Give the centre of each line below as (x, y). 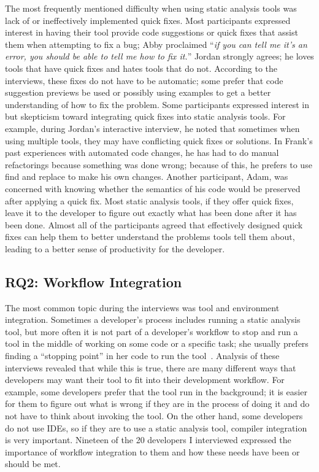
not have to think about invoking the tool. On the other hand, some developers (154, 416)
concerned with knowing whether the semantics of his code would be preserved (153, 188)
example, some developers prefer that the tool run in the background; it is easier (156, 391)
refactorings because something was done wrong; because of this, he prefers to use (159, 164)
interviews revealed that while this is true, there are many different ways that (151, 367)
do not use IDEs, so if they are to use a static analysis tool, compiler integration (156, 428)
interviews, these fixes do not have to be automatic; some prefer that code (144, 80)
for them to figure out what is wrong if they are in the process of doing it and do (157, 404)
